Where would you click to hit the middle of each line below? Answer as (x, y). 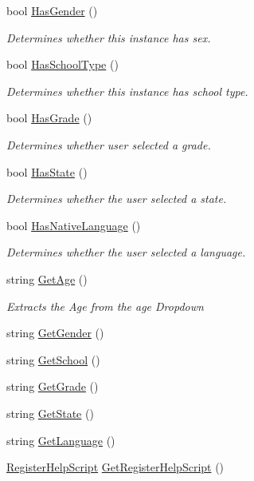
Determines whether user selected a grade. (109, 144)
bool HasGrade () (49, 118)
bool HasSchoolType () (63, 64)
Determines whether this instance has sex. (109, 37)
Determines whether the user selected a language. (126, 252)
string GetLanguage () (61, 440)
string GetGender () (55, 333)
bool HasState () (47, 171)
